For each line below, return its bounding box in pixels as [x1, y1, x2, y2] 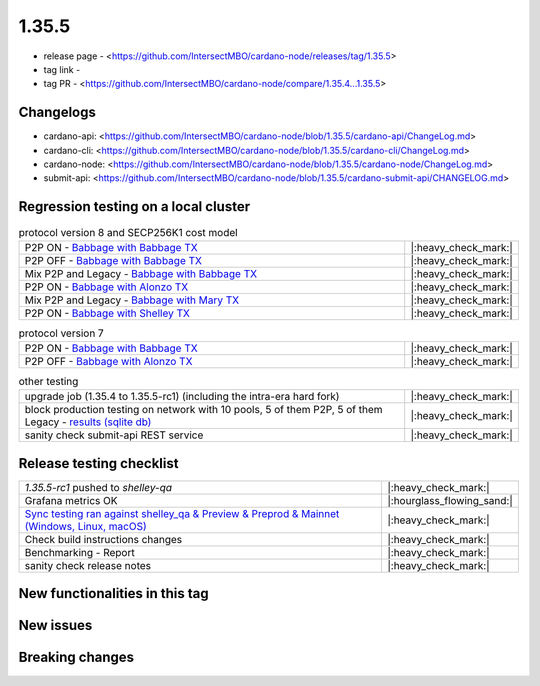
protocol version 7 [18, 326, 104, 340]
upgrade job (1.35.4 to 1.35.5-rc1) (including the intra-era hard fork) [24, 390, 340, 404]
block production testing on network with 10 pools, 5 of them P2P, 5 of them [24, 403, 384, 417]
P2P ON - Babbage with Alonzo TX [24, 280, 189, 294]
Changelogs [18, 104, 97, 121]
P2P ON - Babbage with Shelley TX [24, 306, 190, 320]
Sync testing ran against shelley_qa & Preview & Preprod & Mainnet [24, 506, 340, 520]
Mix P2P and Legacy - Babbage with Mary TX [24, 293, 240, 307]
